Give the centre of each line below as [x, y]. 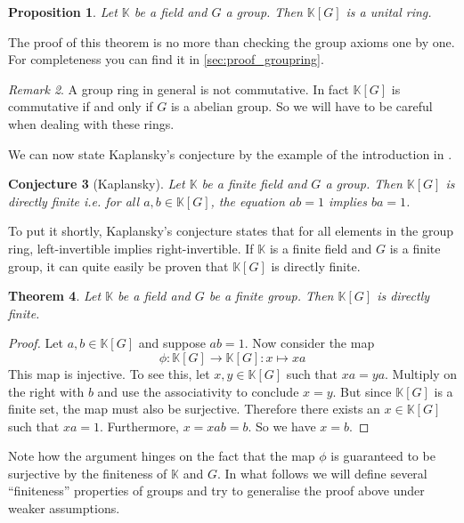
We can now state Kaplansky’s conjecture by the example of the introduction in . [230, 153]
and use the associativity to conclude [198, 391]
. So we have [282, 426]
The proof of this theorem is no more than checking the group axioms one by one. [232, 41]
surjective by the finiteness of [88, 473]
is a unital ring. [389, 12]
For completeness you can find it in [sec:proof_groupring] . [166, 59]
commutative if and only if [81, 106]
